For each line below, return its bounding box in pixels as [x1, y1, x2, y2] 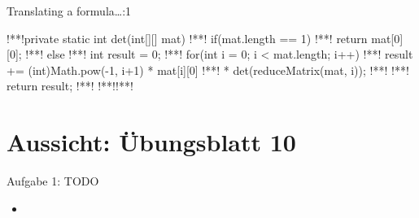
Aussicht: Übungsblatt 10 [7, 125, 296, 159]
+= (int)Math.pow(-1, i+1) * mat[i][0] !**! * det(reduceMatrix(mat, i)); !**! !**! [7, 61, 409, 78]
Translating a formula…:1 [7, 2, 132, 19]
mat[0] [371, 29, 404, 46]
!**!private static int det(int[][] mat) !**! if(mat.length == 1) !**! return [7, 29, 368, 46]
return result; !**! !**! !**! [7, 77, 133, 94]
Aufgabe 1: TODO [7, 172, 99, 190]
